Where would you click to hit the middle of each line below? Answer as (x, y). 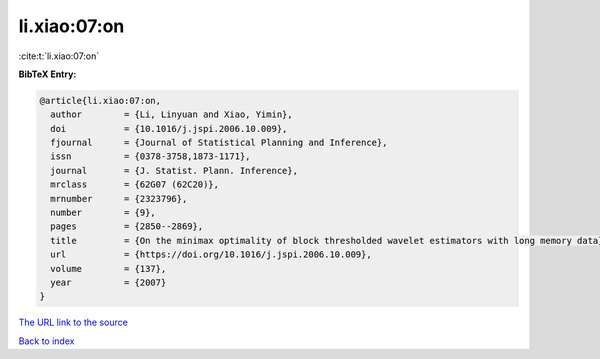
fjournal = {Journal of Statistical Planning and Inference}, (219, 143)
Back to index (46, 341)
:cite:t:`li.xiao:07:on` (59, 56)
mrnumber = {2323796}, (119, 198)
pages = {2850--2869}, (127, 226)
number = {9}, (103, 213)
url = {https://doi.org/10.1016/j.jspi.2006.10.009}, (211, 254)
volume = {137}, (108, 268)
